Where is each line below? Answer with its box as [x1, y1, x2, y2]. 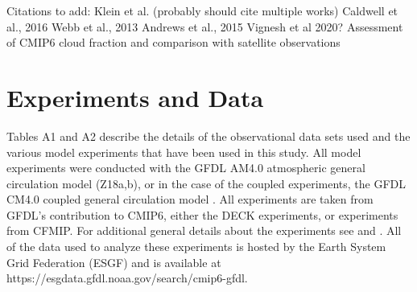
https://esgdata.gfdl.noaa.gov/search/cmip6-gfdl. [6, 269, 248, 286]
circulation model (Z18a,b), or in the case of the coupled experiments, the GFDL [6, 175, 407, 191]
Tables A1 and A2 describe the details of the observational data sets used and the [6, 127, 411, 144]
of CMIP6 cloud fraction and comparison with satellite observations [6, 34, 341, 51]
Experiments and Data [6, 80, 264, 113]
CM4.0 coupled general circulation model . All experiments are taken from [6, 191, 374, 208]
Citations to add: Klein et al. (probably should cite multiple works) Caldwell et [6, 2, 398, 19]
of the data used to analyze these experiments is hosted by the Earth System [6, 238, 386, 255]
